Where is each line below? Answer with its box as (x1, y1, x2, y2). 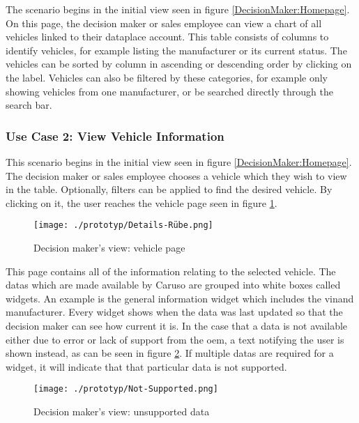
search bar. (6, 98, 52, 112)
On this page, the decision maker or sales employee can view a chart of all (6, 15, 322, 30)
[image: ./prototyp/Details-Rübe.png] (33, 220, 213, 231)
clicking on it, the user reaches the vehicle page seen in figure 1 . (6, 195, 277, 210)
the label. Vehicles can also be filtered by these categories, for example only (6, 70, 328, 84)
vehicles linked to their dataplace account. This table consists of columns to (6, 29, 329, 44)
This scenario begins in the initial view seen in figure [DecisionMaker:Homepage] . (6, 154, 352, 169)
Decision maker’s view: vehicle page (33, 240, 185, 254)
